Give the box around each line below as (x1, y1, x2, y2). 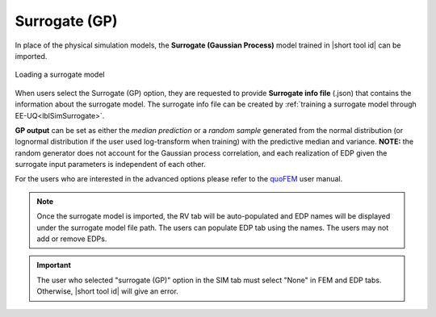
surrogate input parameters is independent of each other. (15, 160, 206, 169)
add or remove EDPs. (36, 234, 107, 244)
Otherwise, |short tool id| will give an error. (36, 286, 179, 296)
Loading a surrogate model (15, 69, 105, 80)
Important (36, 261, 72, 270)
